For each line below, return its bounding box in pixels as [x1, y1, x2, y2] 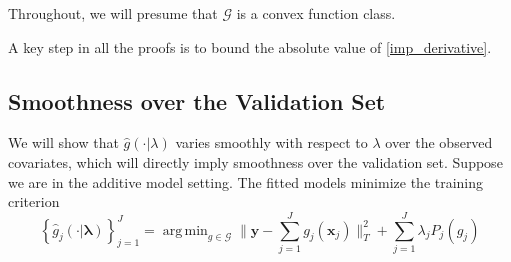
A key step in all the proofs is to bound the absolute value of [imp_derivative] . [8, 36, 492, 57]
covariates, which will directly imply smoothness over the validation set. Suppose [8, 151, 503, 172]
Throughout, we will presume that [8, 3, 218, 23]
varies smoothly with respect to [175, 132, 368, 153]
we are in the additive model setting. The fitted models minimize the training [8, 171, 484, 192]
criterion [8, 191, 60, 212]
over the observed [385, 132, 493, 153]
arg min [162, 223, 208, 238]
